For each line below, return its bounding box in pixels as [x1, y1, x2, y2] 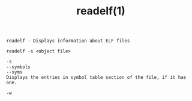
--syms [6, 69, 23, 75]
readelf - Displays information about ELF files [6, 38, 130, 44]
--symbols [6, 64, 31, 70]
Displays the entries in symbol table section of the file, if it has [6, 75, 187, 81]
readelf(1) [76, 4, 126, 18]
